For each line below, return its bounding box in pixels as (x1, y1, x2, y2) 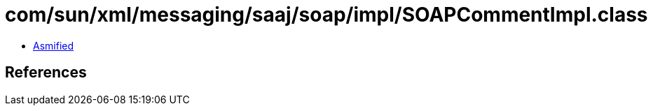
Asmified (33, 39, 74, 52)
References (5, 64, 87, 82)
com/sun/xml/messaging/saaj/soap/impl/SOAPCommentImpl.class (5, 3, 648, 27)
